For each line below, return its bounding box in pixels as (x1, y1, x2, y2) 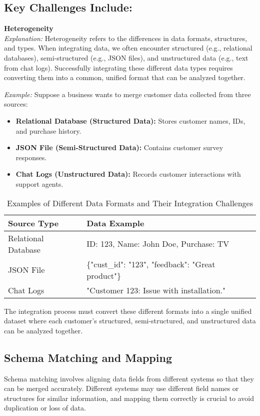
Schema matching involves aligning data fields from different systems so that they (4, 373, 254, 383)
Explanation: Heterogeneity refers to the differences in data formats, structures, (4, 33, 247, 43)
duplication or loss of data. (4, 402, 86, 413)
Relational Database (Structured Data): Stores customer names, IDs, (15, 115, 245, 126)
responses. (15, 152, 47, 162)
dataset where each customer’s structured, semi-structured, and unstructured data (4, 315, 256, 326)
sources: (4, 99, 28, 109)
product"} (86, 269, 121, 281)
